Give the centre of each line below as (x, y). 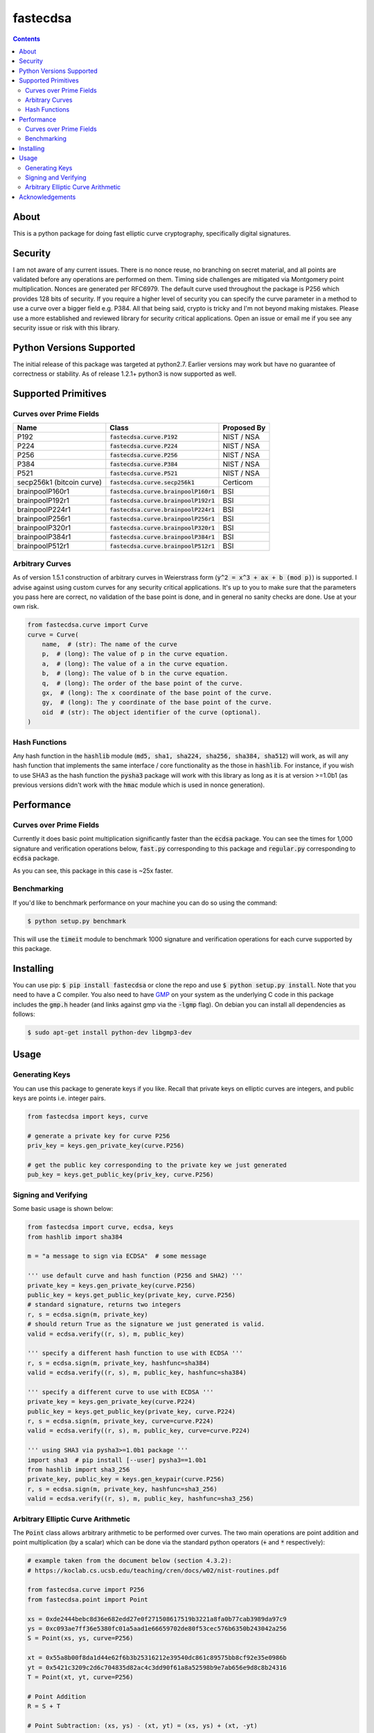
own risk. (26, 607)
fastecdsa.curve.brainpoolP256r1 (162, 519)
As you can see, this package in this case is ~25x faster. (93, 871)
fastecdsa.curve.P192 (144, 437)
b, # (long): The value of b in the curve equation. (135, 673)
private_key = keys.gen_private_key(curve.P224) (112, 1402)
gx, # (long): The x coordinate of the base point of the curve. (157, 693)
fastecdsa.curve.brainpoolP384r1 (162, 537)
